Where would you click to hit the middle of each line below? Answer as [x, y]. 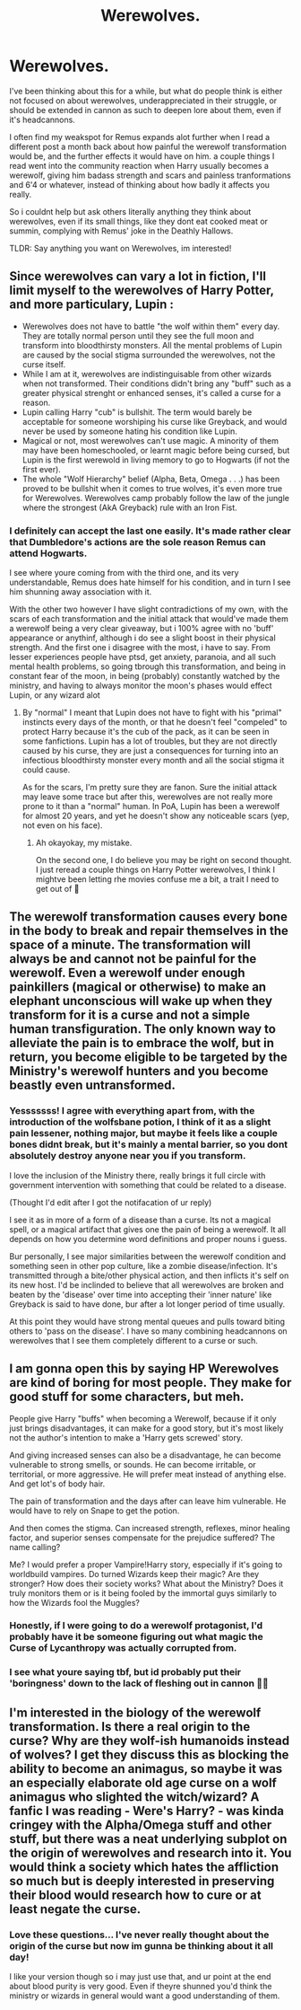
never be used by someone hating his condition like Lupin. [129, 431]
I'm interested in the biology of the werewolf [135, 1712]
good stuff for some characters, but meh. [127, 1397]
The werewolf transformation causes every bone [149, 917]
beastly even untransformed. [93, 1085]
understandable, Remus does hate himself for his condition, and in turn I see [150, 582]
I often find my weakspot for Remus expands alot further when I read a [140, 137]
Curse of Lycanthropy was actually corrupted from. [123, 1648]
